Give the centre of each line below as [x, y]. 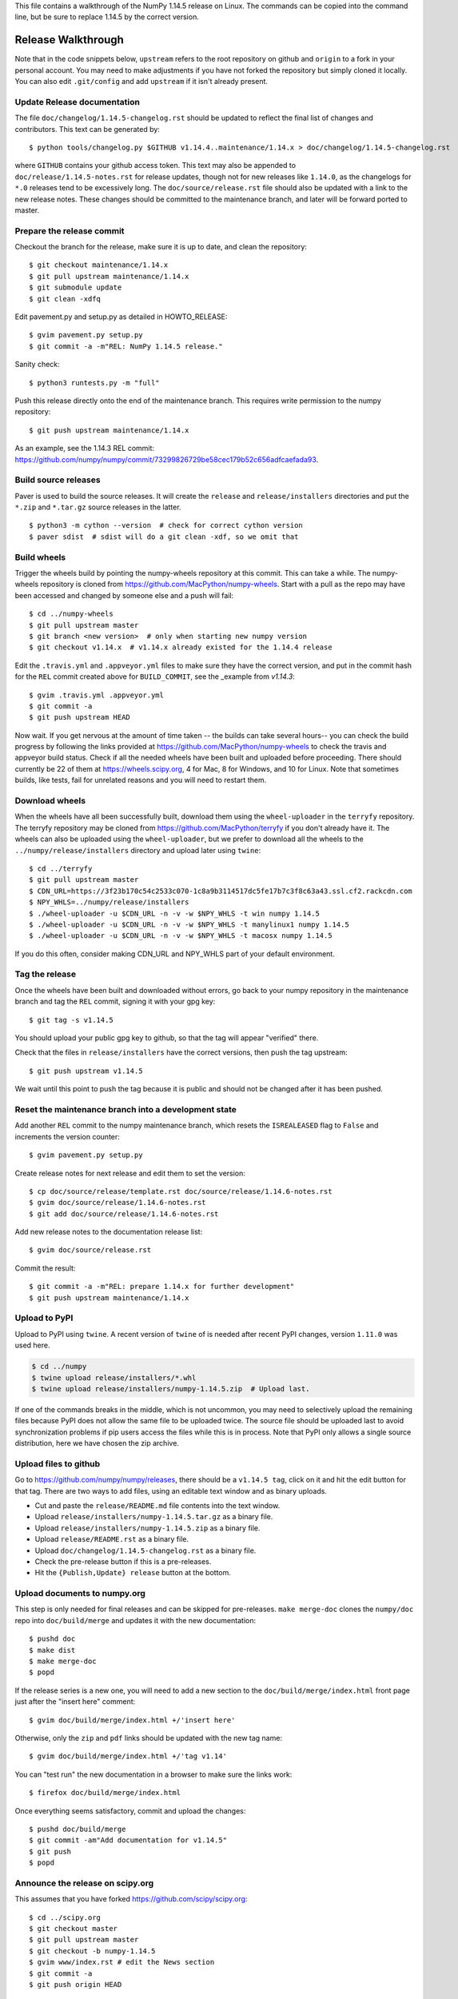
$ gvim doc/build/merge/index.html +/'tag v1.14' [128, 1756]
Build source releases [58, 480]
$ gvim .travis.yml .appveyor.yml [96, 695]
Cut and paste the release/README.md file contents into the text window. [157, 1506]
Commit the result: [45, 1268]
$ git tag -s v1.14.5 [71, 1020]
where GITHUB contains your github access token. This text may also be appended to [155, 166]
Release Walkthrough [69, 40]
